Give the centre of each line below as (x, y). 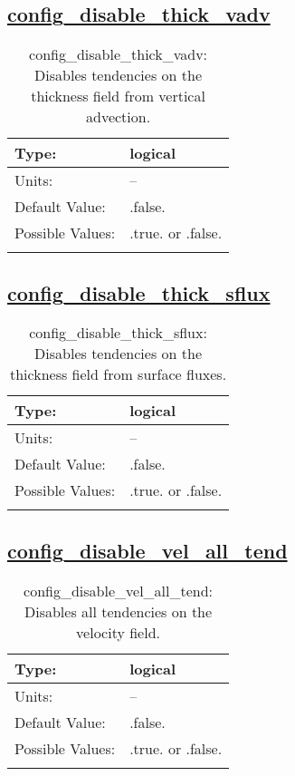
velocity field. (119, 632)
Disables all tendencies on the (118, 611)
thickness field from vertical (118, 96)
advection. (119, 117)
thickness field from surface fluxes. (119, 374)
